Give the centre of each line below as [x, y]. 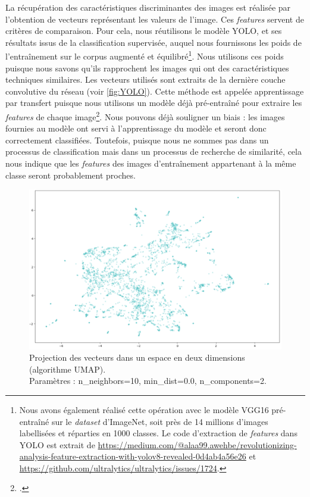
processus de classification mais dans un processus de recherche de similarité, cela [154, 151]
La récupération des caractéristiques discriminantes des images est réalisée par [148, 7]
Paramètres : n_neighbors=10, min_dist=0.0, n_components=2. [148, 381]
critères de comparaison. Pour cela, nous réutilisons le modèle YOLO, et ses [144, 31]
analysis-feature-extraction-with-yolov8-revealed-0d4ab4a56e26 [133, 456]
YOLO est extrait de [57, 444]
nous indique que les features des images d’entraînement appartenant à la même [151, 163]
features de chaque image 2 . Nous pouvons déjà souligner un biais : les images [145, 116]
